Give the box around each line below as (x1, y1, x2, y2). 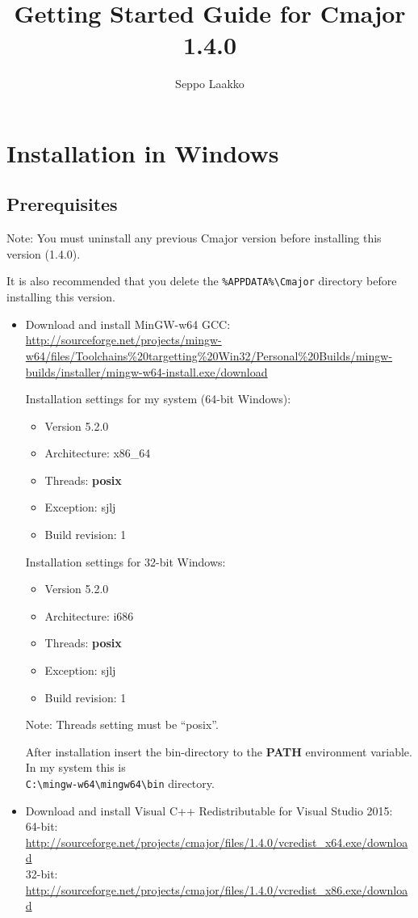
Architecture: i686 (44, 607, 134, 624)
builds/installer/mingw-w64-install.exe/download (25, 363, 268, 380)
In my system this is (25, 759, 126, 776)
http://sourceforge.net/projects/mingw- (25, 331, 222, 348)
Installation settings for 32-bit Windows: (25, 553, 226, 570)
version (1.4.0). (6, 245, 81, 262)
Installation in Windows (6, 136, 279, 169)
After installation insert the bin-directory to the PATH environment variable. (25, 743, 412, 760)
